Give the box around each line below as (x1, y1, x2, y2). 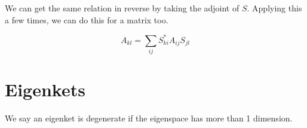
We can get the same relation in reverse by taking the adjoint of (5, 2, 240, 14)
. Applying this (247, 2, 302, 14)
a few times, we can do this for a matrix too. (5, 13, 168, 26)
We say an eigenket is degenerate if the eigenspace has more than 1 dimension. (5, 112, 293, 124)
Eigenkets (5, 77, 85, 102)
